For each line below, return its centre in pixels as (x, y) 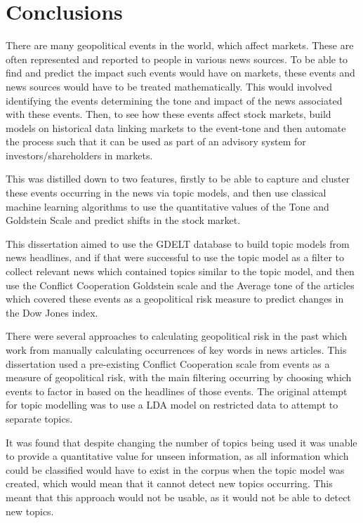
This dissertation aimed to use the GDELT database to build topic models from (178, 243)
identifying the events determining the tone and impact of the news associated (174, 100)
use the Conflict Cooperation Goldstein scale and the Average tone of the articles (180, 285)
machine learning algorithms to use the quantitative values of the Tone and (167, 206)
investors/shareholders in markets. (79, 155)
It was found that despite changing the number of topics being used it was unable (181, 442)
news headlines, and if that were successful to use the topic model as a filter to (175, 257)
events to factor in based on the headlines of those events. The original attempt (177, 391)
